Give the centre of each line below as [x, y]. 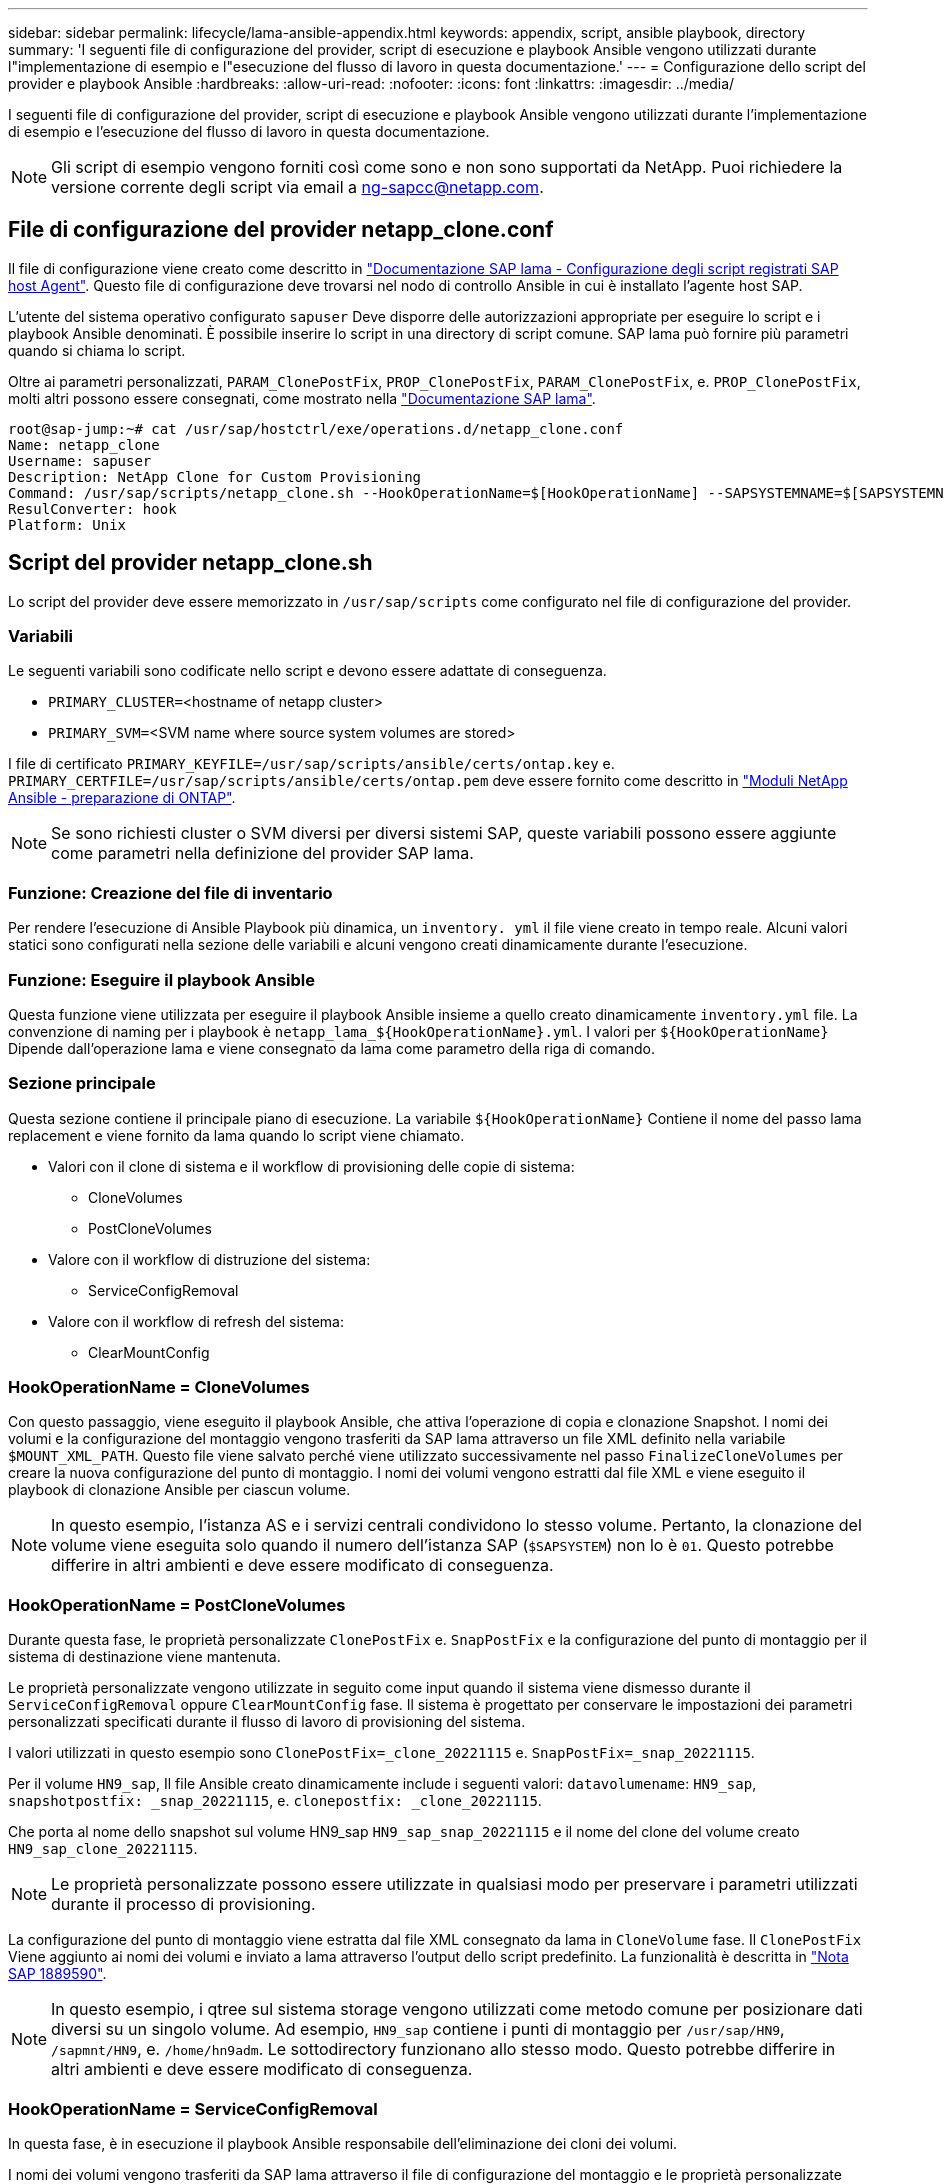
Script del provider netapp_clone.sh [190, 563]
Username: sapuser [80, 460]
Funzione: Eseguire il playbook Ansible [162, 979]
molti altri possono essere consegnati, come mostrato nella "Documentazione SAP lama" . [302, 398]
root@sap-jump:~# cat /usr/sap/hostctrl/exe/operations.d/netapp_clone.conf [316, 428]
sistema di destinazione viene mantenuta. [144, 1657]
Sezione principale [82, 1083]
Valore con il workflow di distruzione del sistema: [209, 1259]
